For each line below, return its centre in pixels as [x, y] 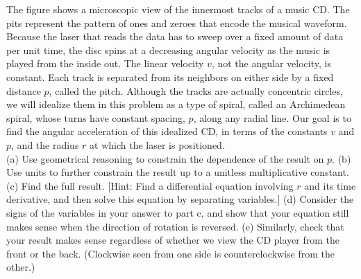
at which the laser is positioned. [157, 144]
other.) [21, 267]
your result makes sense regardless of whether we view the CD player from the [173, 240]
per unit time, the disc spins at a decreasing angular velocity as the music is [168, 49]
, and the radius [45, 144]
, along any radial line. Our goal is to [272, 117]
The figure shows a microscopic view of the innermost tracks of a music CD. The [178, 9]
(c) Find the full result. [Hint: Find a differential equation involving [150, 185]
